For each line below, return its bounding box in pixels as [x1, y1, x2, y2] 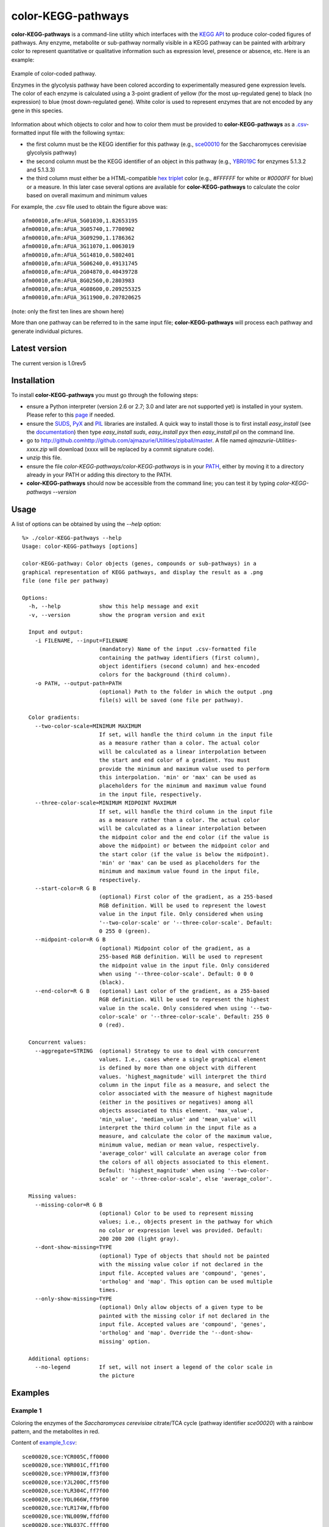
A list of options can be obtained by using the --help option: [11, 520, 161, 528]
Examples [11, 1388, 50, 1398]
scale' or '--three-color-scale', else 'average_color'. [99, 1176, 273, 1183]
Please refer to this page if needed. [26, 411, 115, 418]
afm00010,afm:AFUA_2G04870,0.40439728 [22, 269, 138, 275]
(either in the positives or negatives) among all [99, 1098, 253, 1106]
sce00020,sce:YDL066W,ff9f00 [22, 1496, 109, 1503]
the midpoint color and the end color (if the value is [99, 834, 270, 840]
